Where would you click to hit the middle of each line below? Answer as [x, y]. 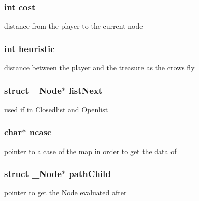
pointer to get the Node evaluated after [65, 193]
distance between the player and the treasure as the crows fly [99, 68]
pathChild [90, 174]
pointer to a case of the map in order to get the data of [90, 151]
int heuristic [30, 48]
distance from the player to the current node [74, 26]
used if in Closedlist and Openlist [56, 109]
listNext [86, 90]
